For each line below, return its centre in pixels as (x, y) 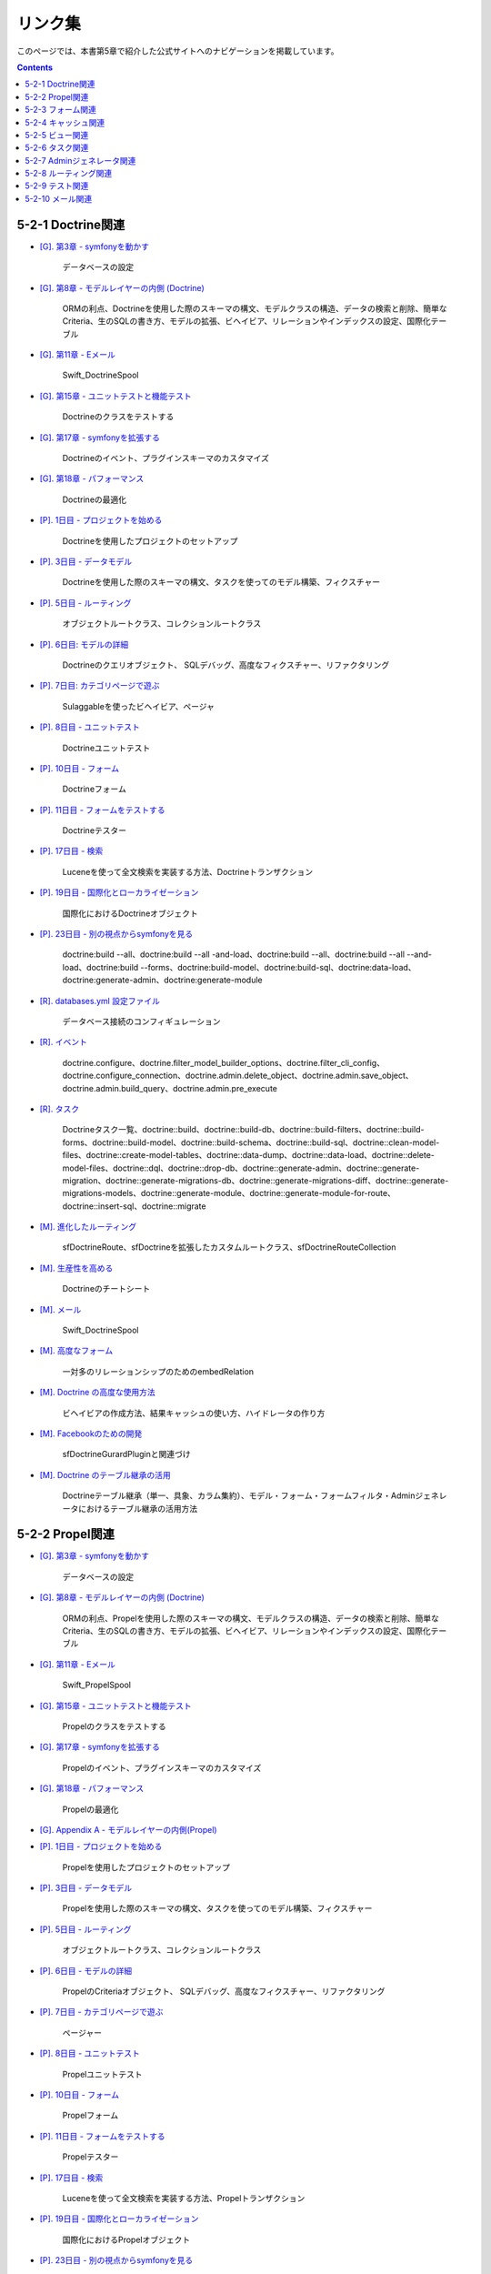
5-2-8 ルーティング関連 (69, 174)
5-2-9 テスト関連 (57, 186)
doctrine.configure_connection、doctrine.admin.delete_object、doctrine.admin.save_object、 (238, 1076)
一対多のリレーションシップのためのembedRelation (158, 1371)
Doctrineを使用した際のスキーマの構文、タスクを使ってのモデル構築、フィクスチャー (221, 582)
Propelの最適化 (90, 1809)
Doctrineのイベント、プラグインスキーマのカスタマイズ (166, 458)
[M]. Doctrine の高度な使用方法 (98, 1393)
